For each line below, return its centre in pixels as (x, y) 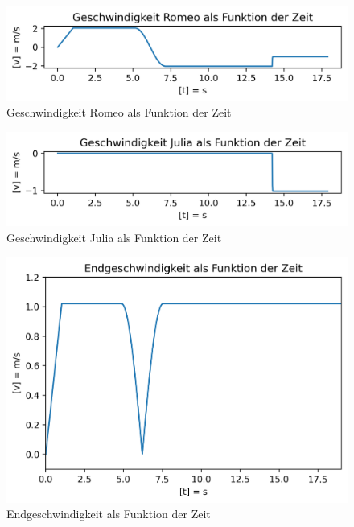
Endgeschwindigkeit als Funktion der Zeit (109, 514)
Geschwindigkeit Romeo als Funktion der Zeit (119, 112)
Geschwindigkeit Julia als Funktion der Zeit (114, 237)
